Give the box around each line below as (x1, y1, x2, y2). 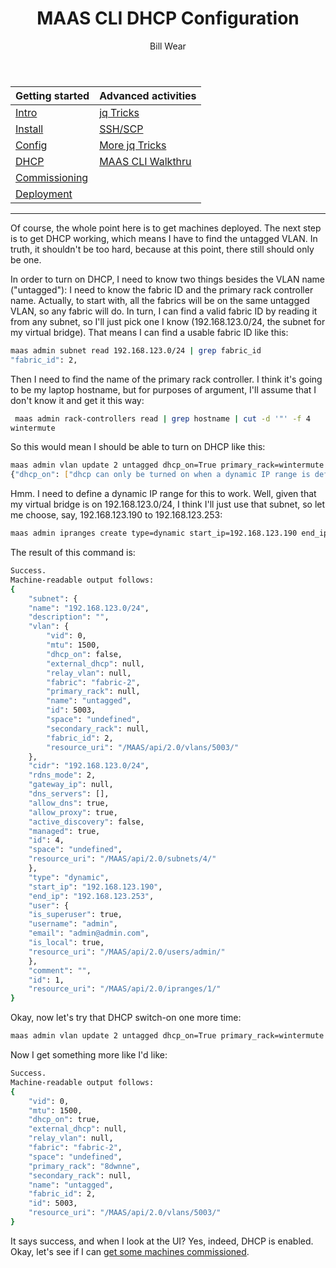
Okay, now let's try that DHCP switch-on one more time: (10, 1012, 242, 1024)
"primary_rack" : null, (46, 687, 141, 697)
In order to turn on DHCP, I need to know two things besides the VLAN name (10, 273, 326, 285)
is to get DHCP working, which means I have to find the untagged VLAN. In (10, 232, 318, 244)
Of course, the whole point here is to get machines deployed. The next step (10, 222, 322, 234)
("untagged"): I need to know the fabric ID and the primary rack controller (10, 283, 314, 296)
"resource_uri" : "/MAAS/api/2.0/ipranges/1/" (28, 984, 222, 994)
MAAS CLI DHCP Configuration (36, 7, 300, 30)
